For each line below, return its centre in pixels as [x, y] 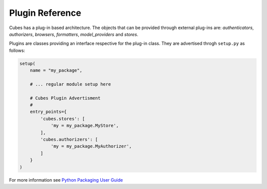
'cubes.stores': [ [63, 119]
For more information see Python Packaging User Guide [66, 180]
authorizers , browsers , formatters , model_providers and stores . [74, 34]
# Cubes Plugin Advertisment [65, 98]
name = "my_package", [56, 71]
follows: [17, 50]
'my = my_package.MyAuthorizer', [91, 146]
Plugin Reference [45, 13]
